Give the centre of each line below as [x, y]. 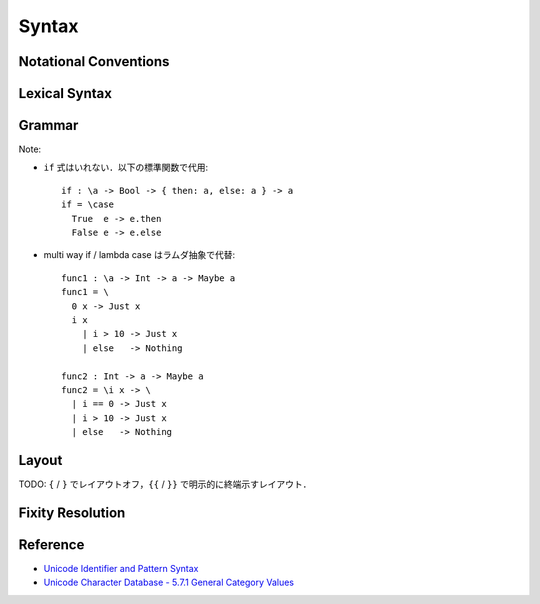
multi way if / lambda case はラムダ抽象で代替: [139, 255]
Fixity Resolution [72, 512]
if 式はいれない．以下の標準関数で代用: [126, 167]
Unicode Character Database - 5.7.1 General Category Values [169, 582]
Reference [51, 544]
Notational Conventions [94, 61]
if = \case [88, 204]
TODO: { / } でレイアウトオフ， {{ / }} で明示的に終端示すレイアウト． [165, 484]
